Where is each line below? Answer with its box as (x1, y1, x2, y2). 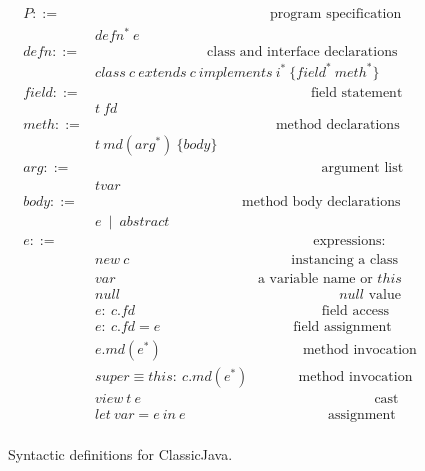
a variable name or (257, 272, 373, 287)
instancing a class (291, 253, 399, 267)
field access (321, 304, 390, 319)
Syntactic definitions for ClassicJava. (8, 444, 233, 465)
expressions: (313, 233, 386, 248)
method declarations (275, 117, 400, 132)
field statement (310, 85, 403, 100)
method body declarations (242, 194, 401, 209)
